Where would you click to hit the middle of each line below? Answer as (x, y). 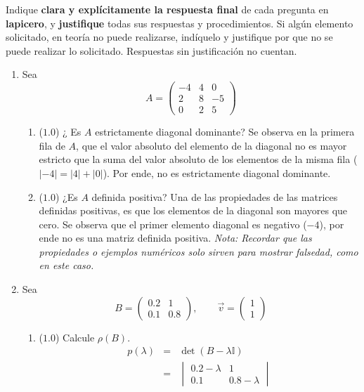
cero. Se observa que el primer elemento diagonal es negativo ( (173, 224)
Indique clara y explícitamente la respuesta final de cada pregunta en (167, 9)
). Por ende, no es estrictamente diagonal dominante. (217, 172)
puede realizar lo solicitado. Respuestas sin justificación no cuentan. (151, 50)
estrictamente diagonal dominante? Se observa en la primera (225, 132)
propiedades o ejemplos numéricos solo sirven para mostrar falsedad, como (199, 251)
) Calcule (75, 337)
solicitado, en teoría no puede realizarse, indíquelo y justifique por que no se (169, 37)
